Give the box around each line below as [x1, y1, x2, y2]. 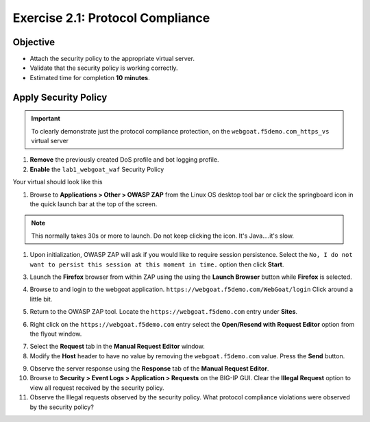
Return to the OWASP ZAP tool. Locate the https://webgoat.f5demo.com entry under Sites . [29, 308, 298, 316]
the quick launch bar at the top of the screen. [29, 199, 158, 208]
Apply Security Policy [12, 91, 108, 103]
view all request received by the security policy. [29, 384, 164, 392]
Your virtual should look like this [12, 178, 103, 186]
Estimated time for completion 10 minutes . [29, 73, 150, 82]
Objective [12, 36, 56, 48]
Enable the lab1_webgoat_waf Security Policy [29, 165, 164, 173]
